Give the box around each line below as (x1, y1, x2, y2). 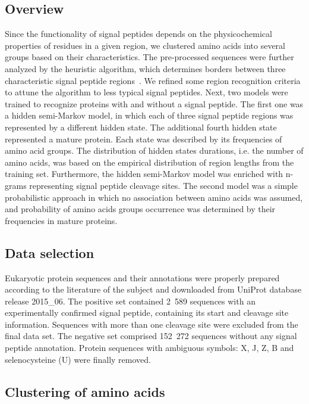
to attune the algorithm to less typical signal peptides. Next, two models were (5, 86, 288, 98)
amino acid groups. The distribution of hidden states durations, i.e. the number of (5, 144, 304, 157)
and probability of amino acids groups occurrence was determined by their (5, 203, 276, 215)
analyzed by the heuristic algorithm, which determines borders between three (5, 62, 286, 74)
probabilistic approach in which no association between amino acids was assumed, (5, 191, 303, 203)
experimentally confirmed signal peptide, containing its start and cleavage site (5, 306, 289, 319)
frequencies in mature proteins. (5, 214, 118, 226)
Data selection (5, 243, 94, 262)
